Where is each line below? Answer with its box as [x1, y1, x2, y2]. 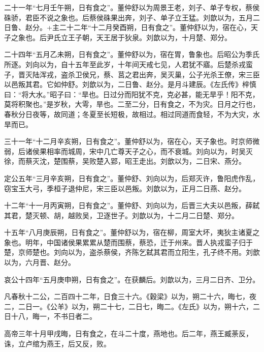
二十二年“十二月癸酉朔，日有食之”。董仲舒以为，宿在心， [59, 22, 251, 33]
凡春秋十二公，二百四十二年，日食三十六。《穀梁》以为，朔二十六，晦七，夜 [4, 291, 256, 302]
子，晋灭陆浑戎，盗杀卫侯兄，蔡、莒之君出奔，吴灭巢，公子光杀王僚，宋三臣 [4, 69, 260, 79]
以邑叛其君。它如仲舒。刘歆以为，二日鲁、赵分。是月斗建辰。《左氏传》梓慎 [4, 79, 256, 90]
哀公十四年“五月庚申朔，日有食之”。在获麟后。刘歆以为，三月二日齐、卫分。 [4, 274, 260, 284]
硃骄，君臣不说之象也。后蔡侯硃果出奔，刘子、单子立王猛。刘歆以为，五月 [4, 12, 253, 22]
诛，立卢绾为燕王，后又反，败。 [4, 338, 111, 348]
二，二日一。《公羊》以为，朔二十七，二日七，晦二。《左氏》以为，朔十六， [4, 301, 253, 311]
